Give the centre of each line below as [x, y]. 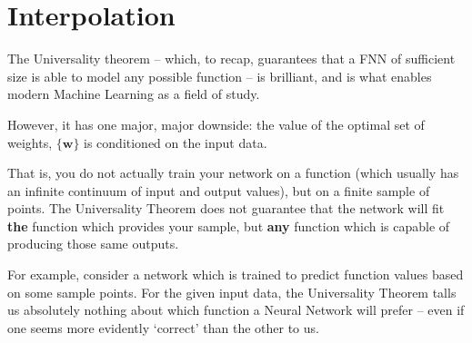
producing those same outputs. [93, 244]
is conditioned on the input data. [176, 142]
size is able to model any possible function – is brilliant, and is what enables [220, 76]
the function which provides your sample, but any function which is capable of [229, 225]
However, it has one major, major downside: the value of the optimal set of [216, 124]
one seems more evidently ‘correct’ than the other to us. [163, 327]
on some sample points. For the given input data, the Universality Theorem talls [232, 292]
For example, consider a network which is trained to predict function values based [236, 274]
